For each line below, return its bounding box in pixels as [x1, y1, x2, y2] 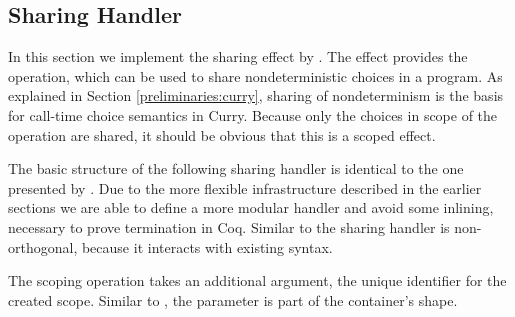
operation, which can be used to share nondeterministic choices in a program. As [8, 65, 503, 86]
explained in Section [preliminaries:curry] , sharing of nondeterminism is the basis [8, 85, 504, 106]
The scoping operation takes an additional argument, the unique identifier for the [8, 270, 507, 291]
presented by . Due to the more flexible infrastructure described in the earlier [8, 177, 482, 198]
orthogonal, [8, 236, 78, 257]
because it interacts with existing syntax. [81, 236, 333, 257]
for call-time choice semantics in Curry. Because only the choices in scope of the [8, 104, 498, 125]
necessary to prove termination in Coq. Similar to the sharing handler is [8, 216, 450, 237]
